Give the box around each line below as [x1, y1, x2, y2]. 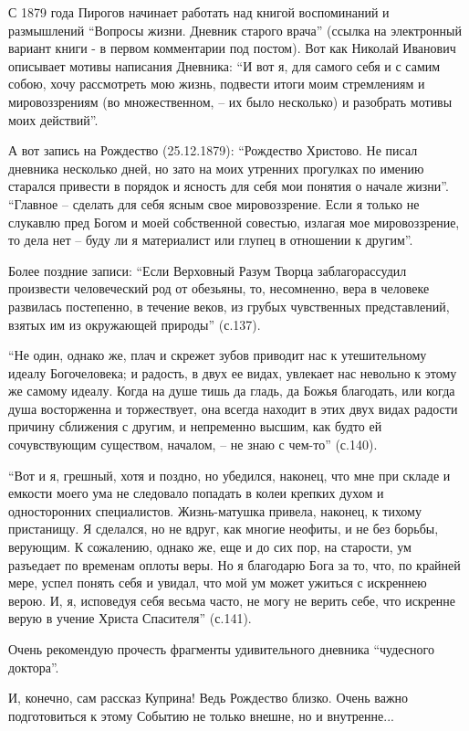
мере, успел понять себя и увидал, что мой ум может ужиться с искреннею [8, 573, 427, 592]
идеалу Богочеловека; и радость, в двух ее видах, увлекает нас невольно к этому [8, 363, 457, 382]
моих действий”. [8, 110, 99, 129]
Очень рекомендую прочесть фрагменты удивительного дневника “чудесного [8, 640, 434, 658]
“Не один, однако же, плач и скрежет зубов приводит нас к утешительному [8, 345, 427, 365]
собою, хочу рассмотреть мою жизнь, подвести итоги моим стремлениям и [8, 74, 425, 93]
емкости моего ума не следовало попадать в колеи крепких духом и [8, 483, 384, 503]
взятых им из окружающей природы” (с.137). [8, 314, 261, 334]
